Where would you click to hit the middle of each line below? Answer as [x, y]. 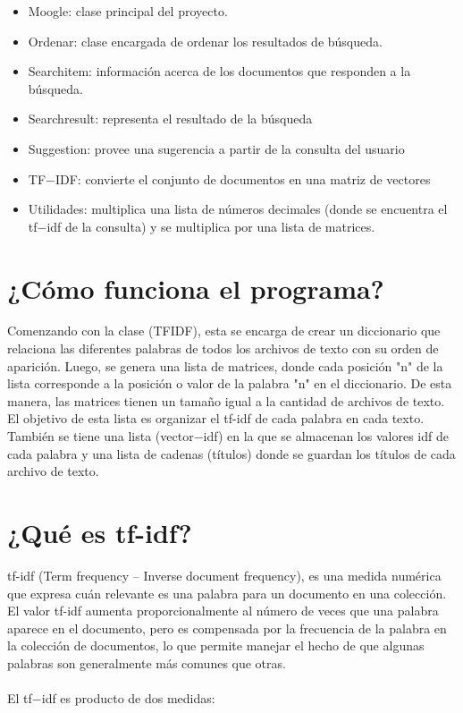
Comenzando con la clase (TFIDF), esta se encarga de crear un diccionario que [224, 331]
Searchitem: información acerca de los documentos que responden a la [219, 71]
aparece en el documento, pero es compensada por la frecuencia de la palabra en [227, 628]
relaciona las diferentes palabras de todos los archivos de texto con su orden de [223, 348]
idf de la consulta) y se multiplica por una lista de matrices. [211, 226]
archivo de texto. [53, 471]
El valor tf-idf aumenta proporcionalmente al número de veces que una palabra [223, 611]
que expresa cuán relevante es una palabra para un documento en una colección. [227, 593]
